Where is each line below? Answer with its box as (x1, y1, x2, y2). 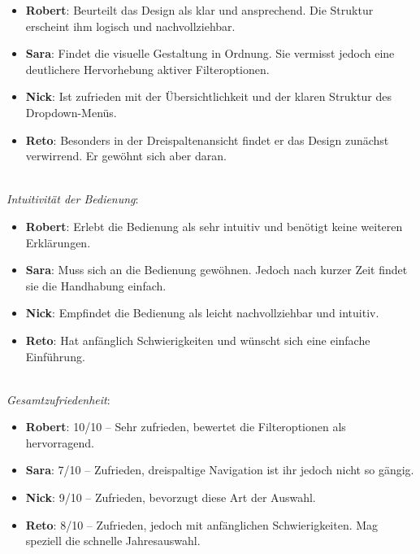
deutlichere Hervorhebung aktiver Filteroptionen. (25, 60, 270, 77)
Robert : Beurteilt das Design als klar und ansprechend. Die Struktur (25, 2, 374, 18)
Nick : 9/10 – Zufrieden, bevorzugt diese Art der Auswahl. (25, 489, 316, 506)
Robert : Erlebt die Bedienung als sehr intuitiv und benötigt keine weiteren (25, 217, 403, 234)
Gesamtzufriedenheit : (6, 390, 110, 408)
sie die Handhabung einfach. (25, 277, 167, 294)
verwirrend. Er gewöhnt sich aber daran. (25, 147, 227, 164)
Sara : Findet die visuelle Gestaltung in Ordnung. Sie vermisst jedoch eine (25, 45, 395, 62)
